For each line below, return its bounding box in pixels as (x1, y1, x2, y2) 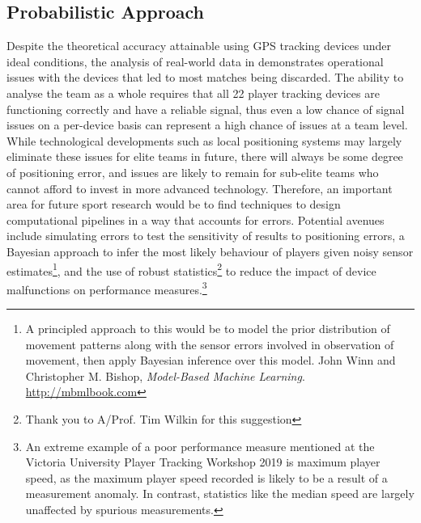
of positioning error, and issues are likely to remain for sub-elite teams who (6, 163, 379, 180)
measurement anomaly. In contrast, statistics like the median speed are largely (25, 485, 415, 502)
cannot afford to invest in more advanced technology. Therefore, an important (6, 179, 393, 196)
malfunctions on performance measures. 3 (6, 278, 207, 297)
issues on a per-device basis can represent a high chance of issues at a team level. (6, 116, 408, 133)
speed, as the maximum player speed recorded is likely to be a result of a (25, 469, 388, 486)
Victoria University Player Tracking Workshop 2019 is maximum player (25, 453, 381, 470)
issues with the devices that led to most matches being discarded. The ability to (6, 69, 404, 86)
